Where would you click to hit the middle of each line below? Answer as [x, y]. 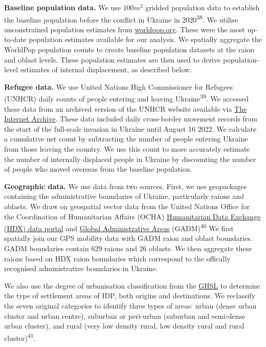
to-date [15, 39]
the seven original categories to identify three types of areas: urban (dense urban [130, 305]
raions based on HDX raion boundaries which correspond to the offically [117, 258]
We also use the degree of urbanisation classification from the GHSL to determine [132, 285]
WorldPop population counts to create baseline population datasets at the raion [129, 49]
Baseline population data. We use [62, 7]
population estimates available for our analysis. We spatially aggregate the [145, 39]
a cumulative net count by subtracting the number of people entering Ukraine [126, 139]
